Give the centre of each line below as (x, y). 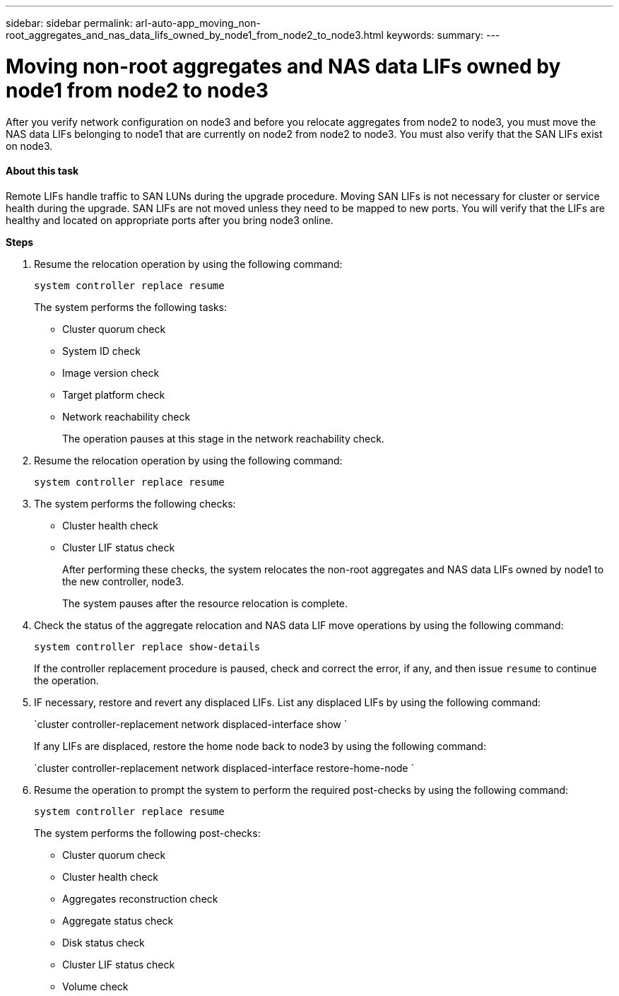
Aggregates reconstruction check (140, 898)
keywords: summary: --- (443, 35)
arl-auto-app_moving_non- (198, 23)
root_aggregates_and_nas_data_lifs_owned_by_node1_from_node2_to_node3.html (195, 35)
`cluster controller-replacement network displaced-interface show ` (191, 724)
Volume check (95, 986)
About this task (42, 171)
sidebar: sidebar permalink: (69, 23)
